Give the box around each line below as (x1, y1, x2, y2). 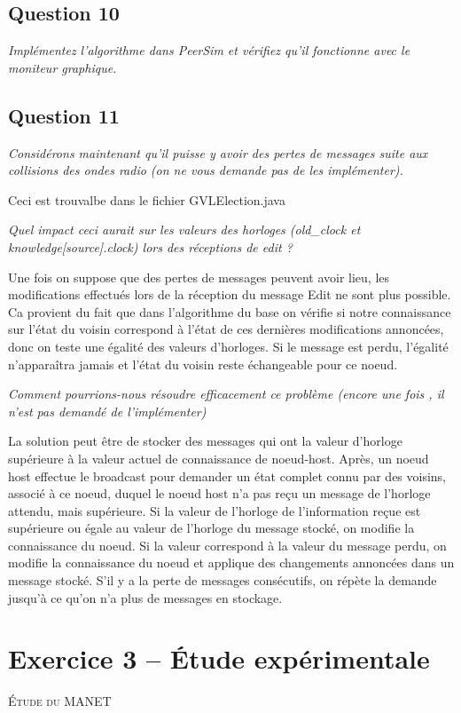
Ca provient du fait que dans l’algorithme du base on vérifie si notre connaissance (8, 302, 451, 321)
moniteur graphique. (8, 58, 117, 76)
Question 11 (8, 101, 120, 129)
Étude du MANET (8, 692, 112, 710)
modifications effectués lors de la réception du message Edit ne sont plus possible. (8, 285, 451, 304)
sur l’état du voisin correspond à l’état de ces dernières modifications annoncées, (8, 320, 444, 338)
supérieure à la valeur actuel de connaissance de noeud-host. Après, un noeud (8, 448, 429, 467)
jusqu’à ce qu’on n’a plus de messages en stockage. (8, 588, 283, 606)
